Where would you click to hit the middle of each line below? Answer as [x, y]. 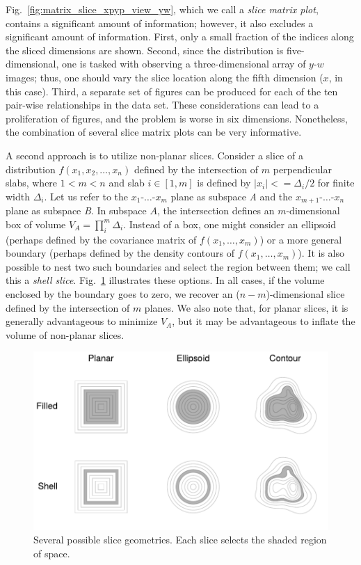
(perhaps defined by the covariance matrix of [101, 239]
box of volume [36, 224]
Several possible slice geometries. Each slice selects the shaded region [180, 540]
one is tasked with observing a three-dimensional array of [184, 64]
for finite [336, 183]
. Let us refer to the [86, 196]
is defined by [224, 183]
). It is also [321, 253]
